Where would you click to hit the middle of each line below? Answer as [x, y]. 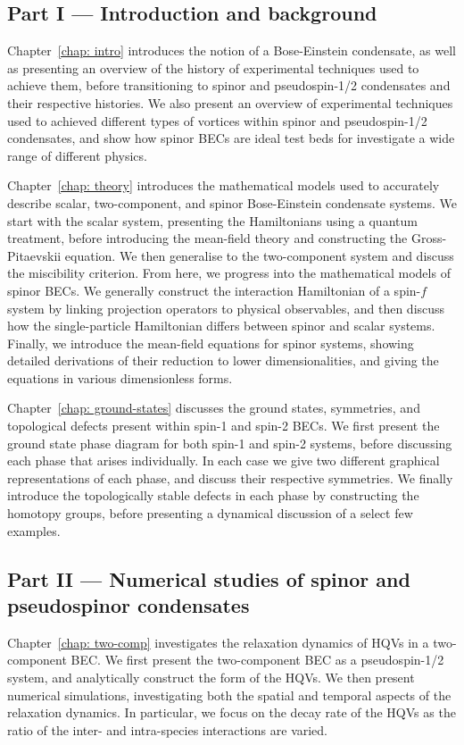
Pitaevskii [34, 255]
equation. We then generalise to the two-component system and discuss [259, 255]
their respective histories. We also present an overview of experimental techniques [230, 102]
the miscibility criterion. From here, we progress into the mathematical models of [229, 273]
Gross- [429, 238]
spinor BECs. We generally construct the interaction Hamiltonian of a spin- [214, 290]
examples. [34, 530]
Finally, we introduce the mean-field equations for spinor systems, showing [211, 343]
